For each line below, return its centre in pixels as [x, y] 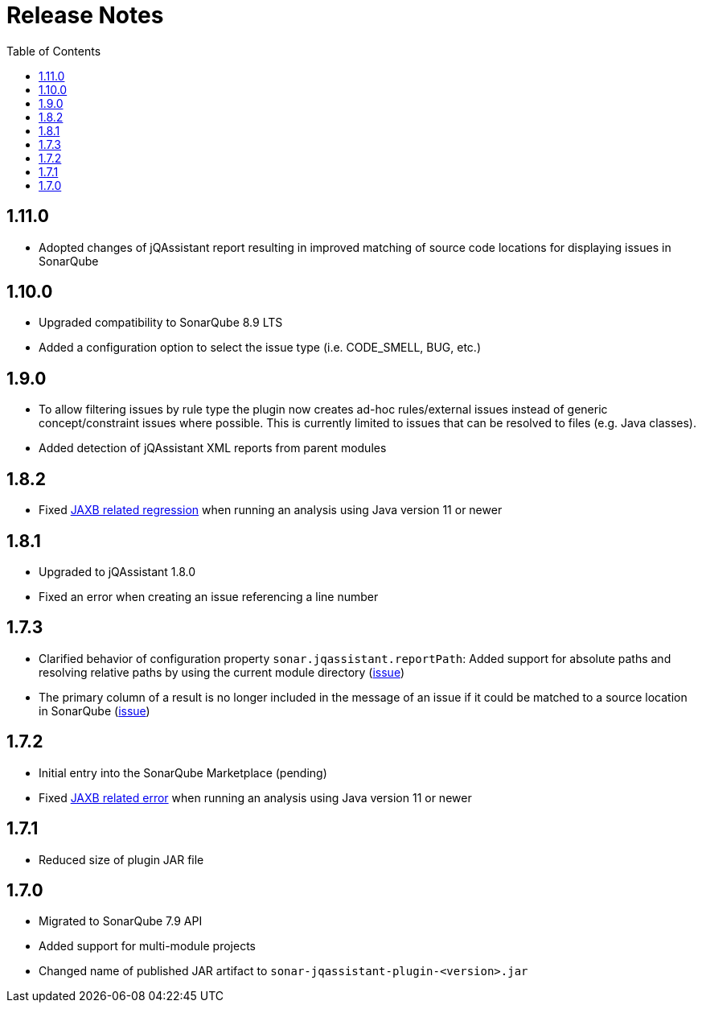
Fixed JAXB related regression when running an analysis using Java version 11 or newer [271, 510]
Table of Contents [54, 51]
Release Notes [85, 15]
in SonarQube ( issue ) [94, 710]
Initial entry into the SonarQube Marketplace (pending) [183, 772]
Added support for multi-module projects [147, 946]
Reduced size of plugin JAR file [121, 859]
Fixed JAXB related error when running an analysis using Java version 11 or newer [255, 797]
